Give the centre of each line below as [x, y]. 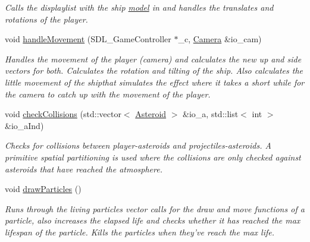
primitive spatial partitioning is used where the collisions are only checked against [153, 157]
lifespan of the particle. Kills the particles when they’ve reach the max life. [140, 232]
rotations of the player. [46, 19]
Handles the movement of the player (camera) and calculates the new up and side [153, 59]
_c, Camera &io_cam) [220, 39]
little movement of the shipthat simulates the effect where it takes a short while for [155, 82]
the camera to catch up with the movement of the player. [108, 94]
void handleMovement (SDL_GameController [88, 39]
